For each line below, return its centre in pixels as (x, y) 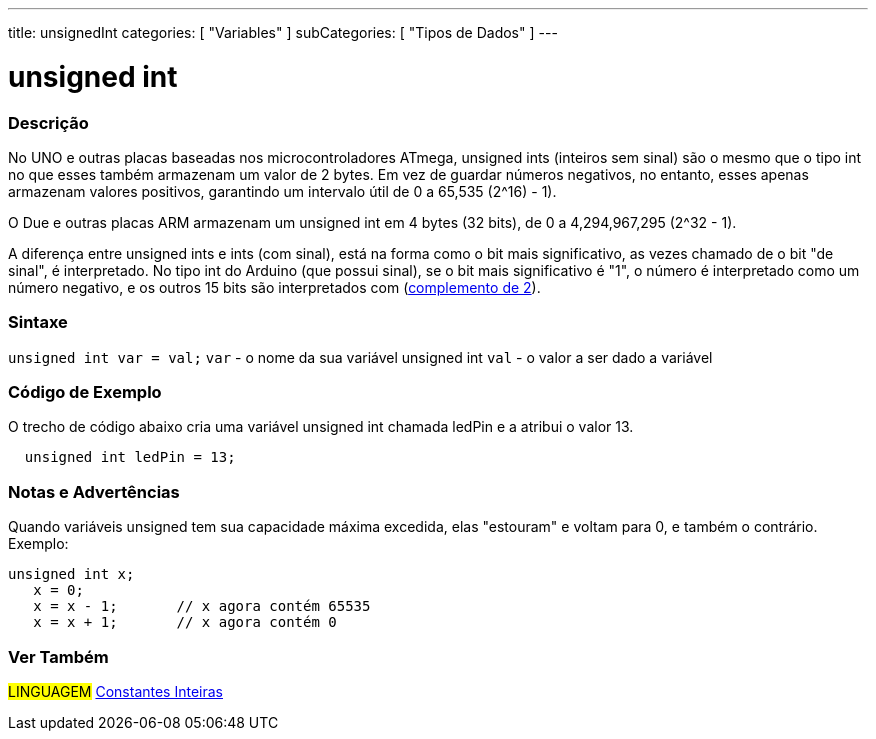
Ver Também (58, 656)
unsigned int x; (71, 574)
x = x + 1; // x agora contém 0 (185, 622)
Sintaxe (38, 322)
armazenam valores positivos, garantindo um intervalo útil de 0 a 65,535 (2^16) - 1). (282, 191)
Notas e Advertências (94, 491)
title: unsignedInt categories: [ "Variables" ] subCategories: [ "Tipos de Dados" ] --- (283, 32)
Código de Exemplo (85, 392)
